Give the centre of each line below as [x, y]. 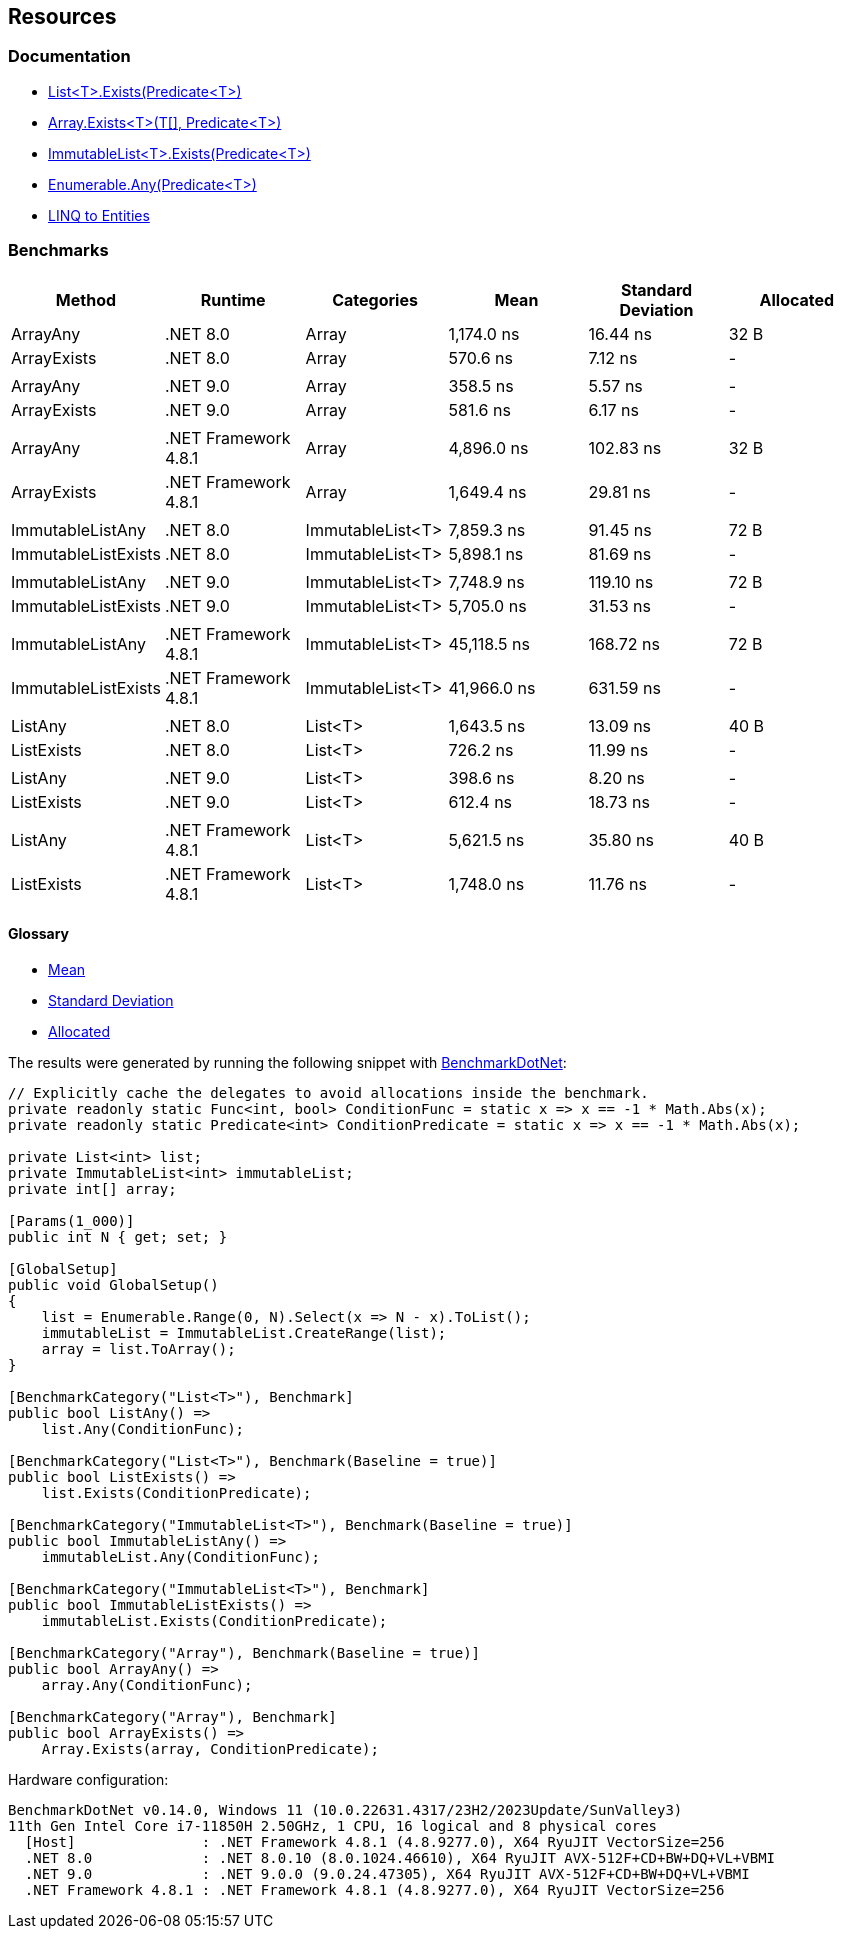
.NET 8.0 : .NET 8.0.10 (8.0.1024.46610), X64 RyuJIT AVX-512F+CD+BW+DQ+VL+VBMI [400, 1857]
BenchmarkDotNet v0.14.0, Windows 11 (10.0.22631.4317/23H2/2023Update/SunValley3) [345, 1809]
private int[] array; [92, 1188]
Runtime [233, 299]
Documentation [69, 56]
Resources [62, 16]
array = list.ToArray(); [138, 1348]
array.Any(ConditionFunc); [147, 1684]
